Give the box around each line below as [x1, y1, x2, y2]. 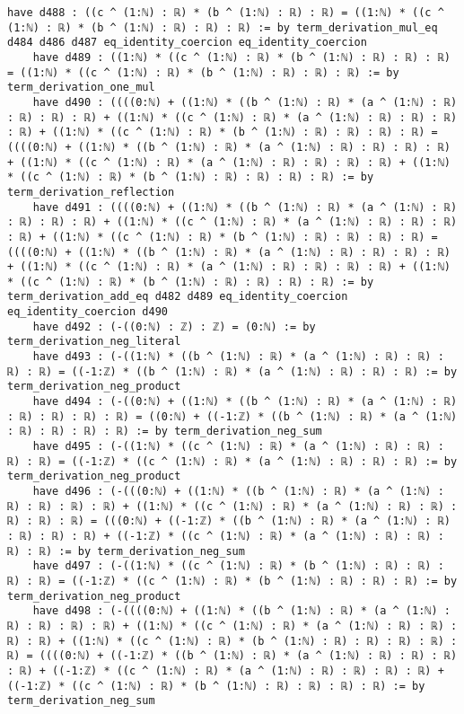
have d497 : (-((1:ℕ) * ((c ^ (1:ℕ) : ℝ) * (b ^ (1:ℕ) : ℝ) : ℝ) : [32, 560, 444, 573]
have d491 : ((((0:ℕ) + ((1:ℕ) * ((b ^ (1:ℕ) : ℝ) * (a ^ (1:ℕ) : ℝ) [32, 200, 458, 214]
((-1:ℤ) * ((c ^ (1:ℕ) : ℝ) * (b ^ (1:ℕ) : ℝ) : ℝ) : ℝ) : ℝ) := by [7, 679, 425, 692]
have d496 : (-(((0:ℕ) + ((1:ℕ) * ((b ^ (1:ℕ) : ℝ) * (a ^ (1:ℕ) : [32, 485, 444, 498]
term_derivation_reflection [7, 185, 175, 198]
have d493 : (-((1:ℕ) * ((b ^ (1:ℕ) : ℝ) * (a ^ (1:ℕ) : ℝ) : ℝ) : [32, 350, 444, 364]
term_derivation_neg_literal [7, 335, 181, 348]
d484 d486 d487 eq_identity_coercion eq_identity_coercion [7, 36, 367, 49]
